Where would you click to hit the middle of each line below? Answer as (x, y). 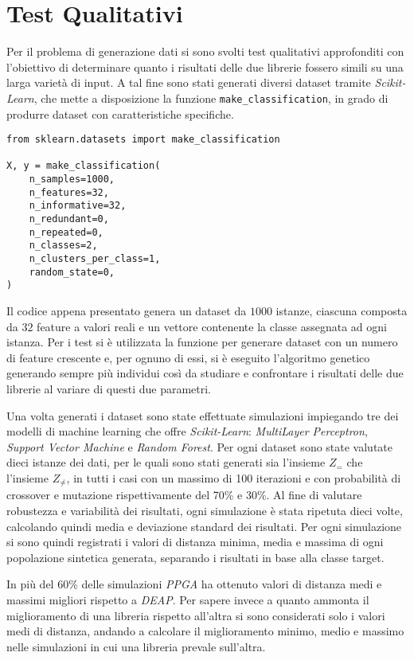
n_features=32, (69, 192)
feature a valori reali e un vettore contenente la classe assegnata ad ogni (212, 326)
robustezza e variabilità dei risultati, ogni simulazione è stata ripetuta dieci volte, (205, 511)
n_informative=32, (78, 206)
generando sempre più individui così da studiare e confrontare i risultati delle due (205, 373)
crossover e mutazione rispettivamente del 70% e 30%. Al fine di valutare (184, 495)
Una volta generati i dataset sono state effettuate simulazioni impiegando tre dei (203, 415)
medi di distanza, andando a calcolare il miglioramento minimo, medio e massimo (205, 631)
